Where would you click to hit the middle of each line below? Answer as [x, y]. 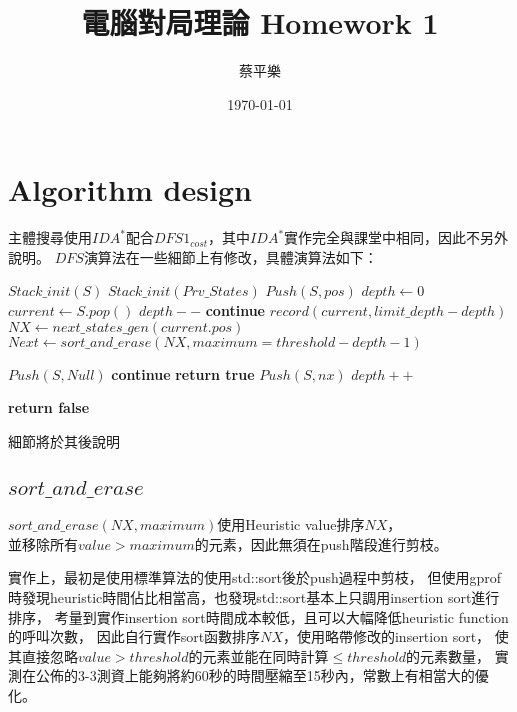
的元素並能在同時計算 [258, 655]
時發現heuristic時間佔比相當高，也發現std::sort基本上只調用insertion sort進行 [254, 597]
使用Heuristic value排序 [291, 524]
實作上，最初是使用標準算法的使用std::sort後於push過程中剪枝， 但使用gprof [255, 577]
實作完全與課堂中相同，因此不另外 [396, 237]
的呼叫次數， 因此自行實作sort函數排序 [134, 636]
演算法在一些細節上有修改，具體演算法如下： [230, 256]
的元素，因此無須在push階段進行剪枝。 [321, 543]
